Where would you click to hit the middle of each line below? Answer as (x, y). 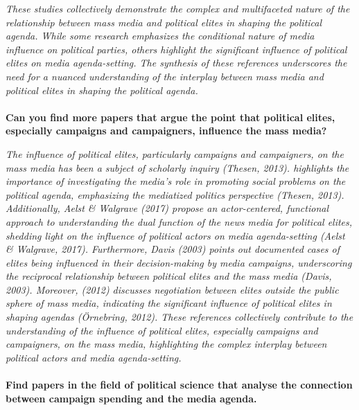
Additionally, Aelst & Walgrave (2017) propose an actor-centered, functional (167, 208)
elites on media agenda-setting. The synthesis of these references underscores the (176, 63)
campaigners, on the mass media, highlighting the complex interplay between (166, 344)
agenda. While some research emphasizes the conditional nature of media (160, 36)
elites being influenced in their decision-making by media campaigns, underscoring (179, 262)
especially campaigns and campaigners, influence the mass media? (166, 131)
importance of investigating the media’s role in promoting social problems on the (176, 181)
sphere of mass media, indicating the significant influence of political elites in (169, 303)
